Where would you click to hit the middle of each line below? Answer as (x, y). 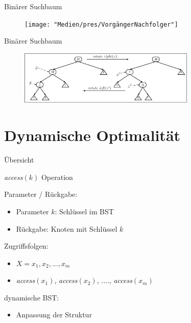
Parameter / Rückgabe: (41, 194)
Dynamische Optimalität (92, 135)
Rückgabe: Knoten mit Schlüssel (67, 228)
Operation (57, 177)
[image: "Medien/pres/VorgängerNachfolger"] (101, 24)
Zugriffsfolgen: (26, 246)
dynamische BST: (32, 297)
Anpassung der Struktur (54, 315)
